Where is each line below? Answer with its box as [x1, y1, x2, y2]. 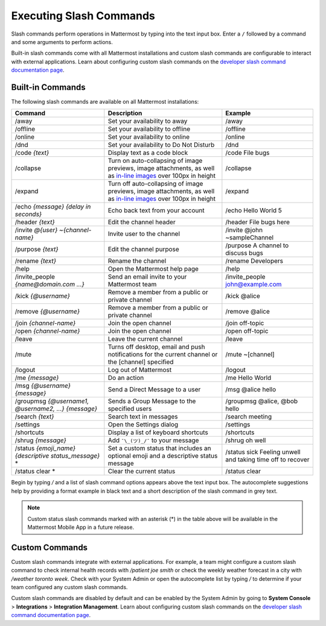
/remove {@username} [14, 308, 80, 316]
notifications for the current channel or [107, 350, 218, 359]
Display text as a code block [107, 148, 188, 157]
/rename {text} [14, 257, 57, 265]
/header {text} [14, 218, 55, 226]
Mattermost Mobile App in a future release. [27, 523, 135, 531]
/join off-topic [225, 319, 264, 327]
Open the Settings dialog [107, 420, 179, 429]
